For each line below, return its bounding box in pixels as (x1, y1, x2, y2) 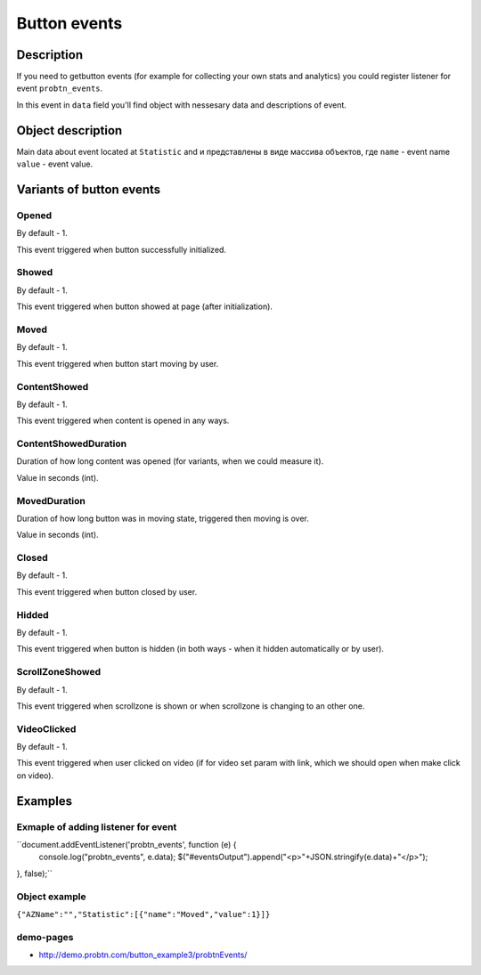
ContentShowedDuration (16, 437, 127, 450)
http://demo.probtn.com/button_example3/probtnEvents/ (38, 949, 248, 961)
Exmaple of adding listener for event (16, 820, 177, 833)
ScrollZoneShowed (16, 666, 102, 678)
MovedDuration (16, 494, 86, 507)
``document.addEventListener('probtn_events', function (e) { (16, 840, 237, 850)
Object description (16, 123, 123, 138)
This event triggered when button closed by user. (16, 586, 198, 597)
